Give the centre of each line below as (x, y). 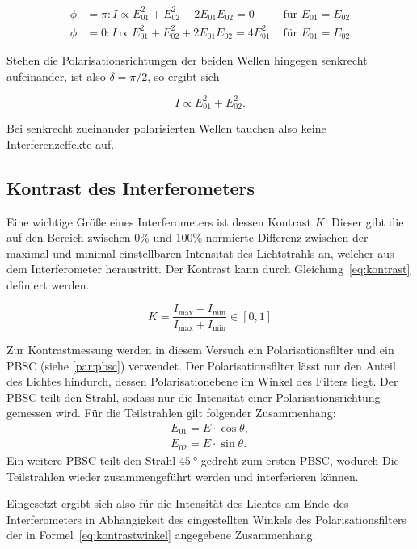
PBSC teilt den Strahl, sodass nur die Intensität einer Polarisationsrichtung (194, 397)
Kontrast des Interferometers (131, 187)
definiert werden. (48, 284)
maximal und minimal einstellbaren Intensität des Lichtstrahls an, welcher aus (200, 253)
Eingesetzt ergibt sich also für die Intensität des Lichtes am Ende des (178, 503)
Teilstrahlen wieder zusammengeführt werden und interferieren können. (183, 476)
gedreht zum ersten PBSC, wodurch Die (300, 460)
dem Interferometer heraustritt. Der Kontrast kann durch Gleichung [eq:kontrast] (208, 269)
